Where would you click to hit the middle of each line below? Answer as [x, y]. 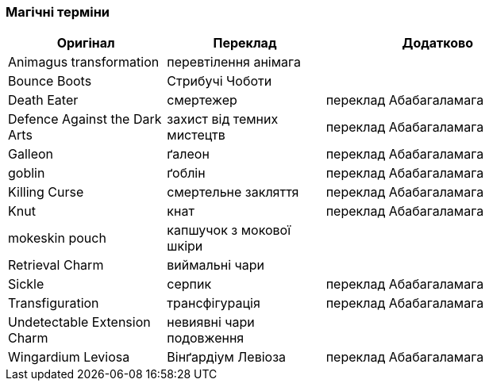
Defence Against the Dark [85, 119]
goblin [27, 173]
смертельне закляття [233, 192]
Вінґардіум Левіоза [227, 357]
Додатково [438, 43]
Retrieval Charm [56, 265]
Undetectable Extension [79, 322]
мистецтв [196, 135]
